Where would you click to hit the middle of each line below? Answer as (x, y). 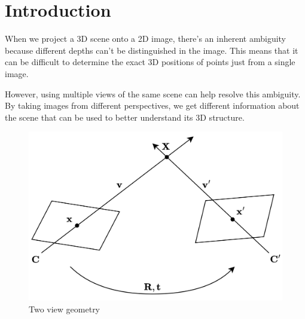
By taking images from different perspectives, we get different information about (152, 105)
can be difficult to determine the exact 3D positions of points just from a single (150, 62)
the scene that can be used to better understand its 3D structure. (125, 117)
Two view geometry (65, 309)
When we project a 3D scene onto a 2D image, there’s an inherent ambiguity (146, 39)
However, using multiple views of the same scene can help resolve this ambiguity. (153, 93)
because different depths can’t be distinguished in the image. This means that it (152, 50)
